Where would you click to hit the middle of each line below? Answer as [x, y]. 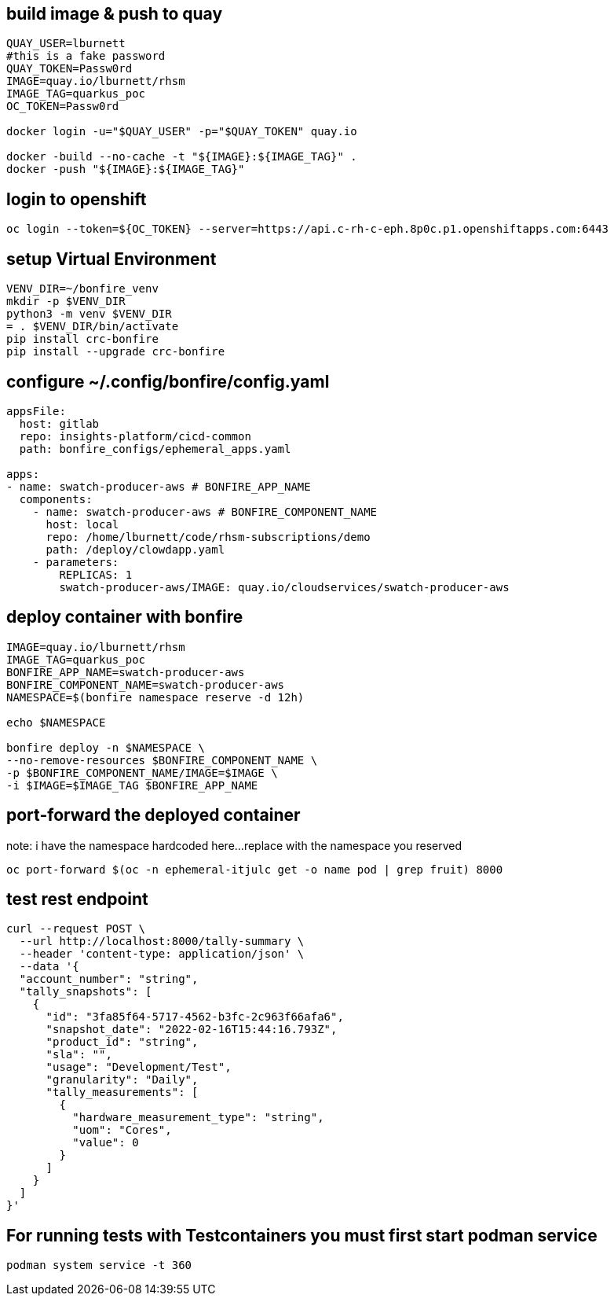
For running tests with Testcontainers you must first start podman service [302, 1235]
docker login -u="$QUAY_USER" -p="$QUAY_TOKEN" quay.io [182, 132]
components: [56, 499]
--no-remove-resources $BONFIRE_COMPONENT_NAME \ [162, 760]
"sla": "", [79, 1055]
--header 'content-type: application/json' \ [162, 954]
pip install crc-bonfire [82, 339]
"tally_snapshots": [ [86, 992]
